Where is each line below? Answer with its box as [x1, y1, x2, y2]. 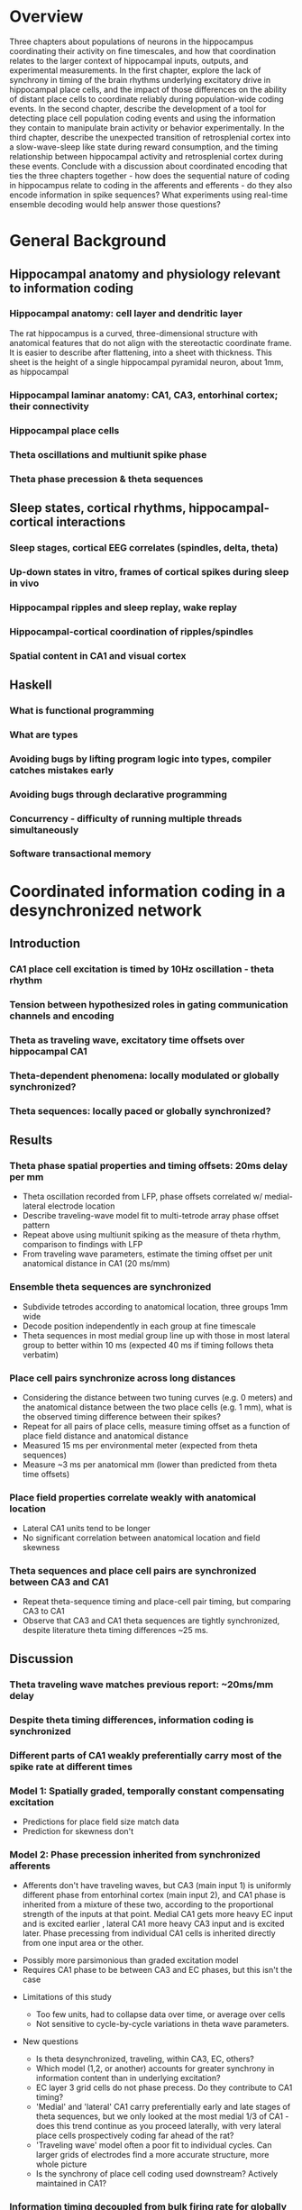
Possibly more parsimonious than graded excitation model [22, 1955, 239, 1966]
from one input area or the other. [22, 1938, 144, 1949]
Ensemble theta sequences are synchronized [9, 1281, 212, 1293]
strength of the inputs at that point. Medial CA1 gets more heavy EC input [22, 1909, 293, 1920]
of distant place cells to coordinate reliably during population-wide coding [9, 93, 284, 105]
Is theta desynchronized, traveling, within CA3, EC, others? [35, 2053, 254, 2065]
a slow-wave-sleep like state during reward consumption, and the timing [9, 142, 279, 152]
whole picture [35, 2159, 87, 2169]
